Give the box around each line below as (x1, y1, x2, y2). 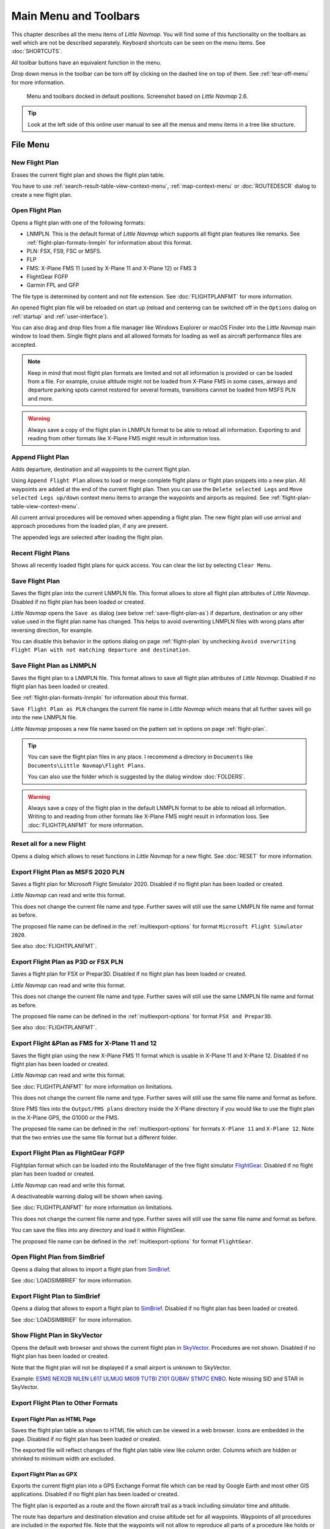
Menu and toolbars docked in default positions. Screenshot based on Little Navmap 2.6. (26, 92, 249, 100)
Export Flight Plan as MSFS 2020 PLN (11, 867, 125, 876)
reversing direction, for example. (11, 626, 94, 634)
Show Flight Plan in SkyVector (11, 1331, 103, 1339)
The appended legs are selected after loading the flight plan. (11, 533, 164, 541)
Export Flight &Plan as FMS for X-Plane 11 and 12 (11, 1039, 157, 1048)
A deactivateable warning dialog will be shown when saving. (11, 1193, 164, 1200)
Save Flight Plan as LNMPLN (11, 661, 97, 670)
